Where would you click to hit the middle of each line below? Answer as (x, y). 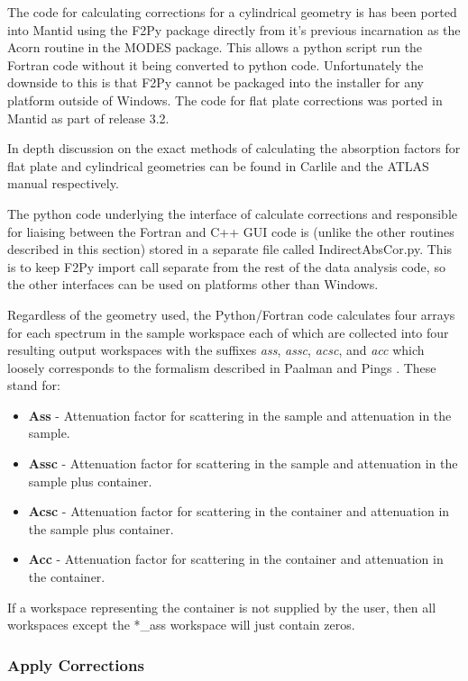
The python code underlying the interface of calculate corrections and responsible (232, 213)
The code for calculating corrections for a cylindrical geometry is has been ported (232, 12)
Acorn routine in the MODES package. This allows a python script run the (215, 47)
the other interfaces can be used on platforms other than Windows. (193, 284)
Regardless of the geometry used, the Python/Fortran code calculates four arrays (231, 314)
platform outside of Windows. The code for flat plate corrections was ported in (225, 100)
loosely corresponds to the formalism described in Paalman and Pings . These (222, 367)
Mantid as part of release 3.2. (88, 118)
